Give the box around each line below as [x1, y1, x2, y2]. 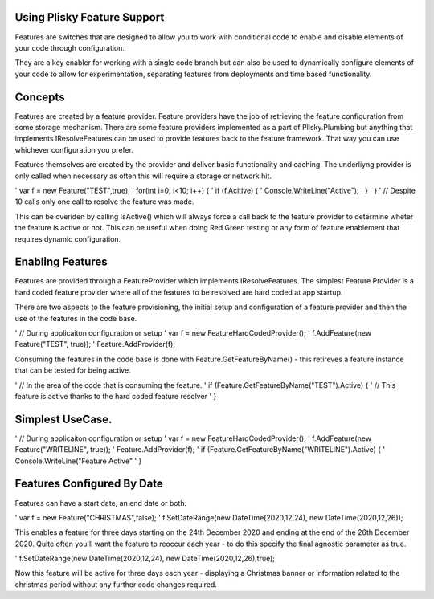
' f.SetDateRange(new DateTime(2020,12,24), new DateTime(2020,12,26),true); [14, 554, 276, 564]
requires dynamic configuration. [14, 234, 121, 244]
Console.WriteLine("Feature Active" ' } [14, 456, 142, 466]
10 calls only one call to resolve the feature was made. [14, 197, 194, 206]
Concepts [14, 90, 65, 104]
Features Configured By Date [14, 477, 164, 491]
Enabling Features [14, 255, 108, 269]
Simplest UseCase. [14, 412, 113, 426]
